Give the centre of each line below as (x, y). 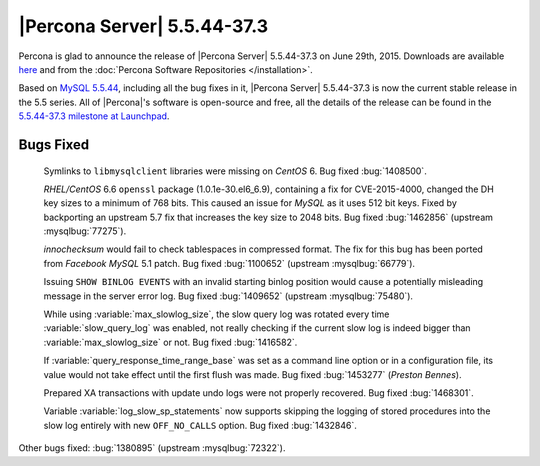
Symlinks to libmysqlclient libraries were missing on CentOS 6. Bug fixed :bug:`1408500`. (235, 171)
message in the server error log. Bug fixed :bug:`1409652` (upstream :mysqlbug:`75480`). (228, 296)
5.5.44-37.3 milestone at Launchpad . (94, 116)
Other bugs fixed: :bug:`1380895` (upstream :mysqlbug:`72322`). (152, 448)
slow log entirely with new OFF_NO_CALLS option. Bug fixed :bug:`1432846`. (200, 425)
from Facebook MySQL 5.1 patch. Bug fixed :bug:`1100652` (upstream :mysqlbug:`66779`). (229, 263)
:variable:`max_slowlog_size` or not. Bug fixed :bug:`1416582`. (170, 342)
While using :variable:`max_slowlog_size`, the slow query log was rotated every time (216, 314)
